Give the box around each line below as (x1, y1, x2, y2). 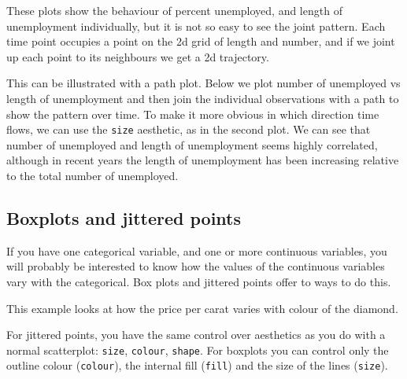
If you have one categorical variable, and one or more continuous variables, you (6, 242, 387, 259)
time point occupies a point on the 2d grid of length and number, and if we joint (6, 33, 395, 50)
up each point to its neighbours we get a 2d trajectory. (6, 48, 269, 64)
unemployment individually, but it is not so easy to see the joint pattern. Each (6, 17, 386, 34)
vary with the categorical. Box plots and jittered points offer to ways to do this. (6, 273, 391, 289)
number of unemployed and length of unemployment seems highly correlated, (6, 136, 378, 153)
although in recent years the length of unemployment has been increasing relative (6, 152, 399, 168)
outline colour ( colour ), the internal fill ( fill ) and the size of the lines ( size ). (6, 357, 388, 373)
